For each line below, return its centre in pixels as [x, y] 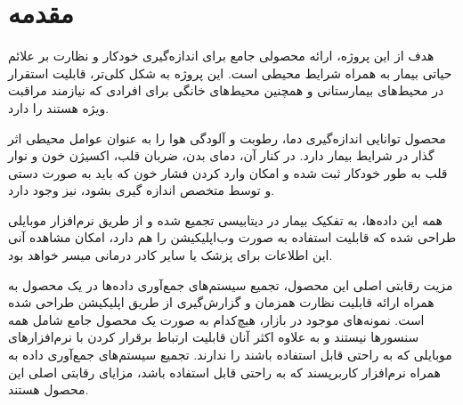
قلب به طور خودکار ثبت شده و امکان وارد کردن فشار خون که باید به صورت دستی [228, 172]
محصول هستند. [49, 389]
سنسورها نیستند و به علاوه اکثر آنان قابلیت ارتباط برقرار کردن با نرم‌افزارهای [214, 337]
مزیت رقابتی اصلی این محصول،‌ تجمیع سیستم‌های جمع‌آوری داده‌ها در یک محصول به [231, 284]
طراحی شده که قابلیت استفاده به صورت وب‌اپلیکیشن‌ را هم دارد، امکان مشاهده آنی [232, 237]
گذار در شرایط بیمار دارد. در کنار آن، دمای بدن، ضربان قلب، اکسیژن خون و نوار [221, 155]
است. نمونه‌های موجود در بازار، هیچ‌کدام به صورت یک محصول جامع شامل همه [216, 319]
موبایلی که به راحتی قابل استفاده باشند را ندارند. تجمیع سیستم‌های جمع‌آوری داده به [230, 355]
